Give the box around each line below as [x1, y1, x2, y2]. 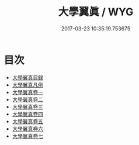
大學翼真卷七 [12, 132, 43, 139]
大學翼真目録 [12, 74, 43, 81]
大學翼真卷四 [12, 111, 43, 118]
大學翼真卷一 [12, 88, 43, 95]
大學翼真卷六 [12, 125, 43, 132]
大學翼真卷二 [12, 96, 43, 103]
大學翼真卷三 [12, 103, 43, 110]
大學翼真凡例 [12, 81, 43, 88]
